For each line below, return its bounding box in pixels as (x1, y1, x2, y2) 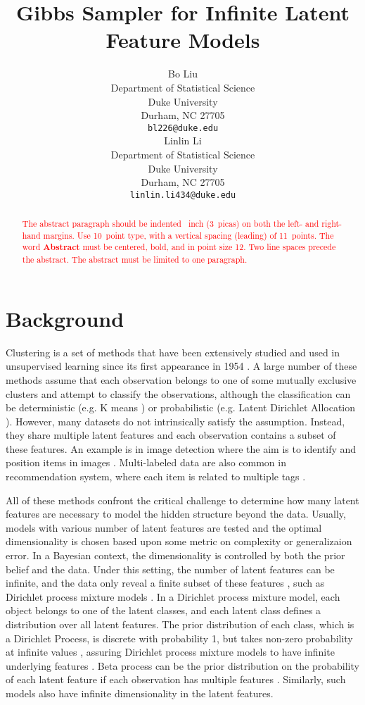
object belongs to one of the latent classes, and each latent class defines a (6, 603, 321, 618)
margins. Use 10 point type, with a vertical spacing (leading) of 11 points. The (43, 229, 334, 241)
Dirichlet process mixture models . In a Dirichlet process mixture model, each (6, 589, 340, 604)
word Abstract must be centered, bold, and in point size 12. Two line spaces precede (22, 241, 336, 254)
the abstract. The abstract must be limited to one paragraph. (22, 254, 248, 266)
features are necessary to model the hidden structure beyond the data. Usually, (6, 506, 346, 521)
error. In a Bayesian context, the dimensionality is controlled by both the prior (6, 548, 345, 563)
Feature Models (105, 25, 260, 54)
